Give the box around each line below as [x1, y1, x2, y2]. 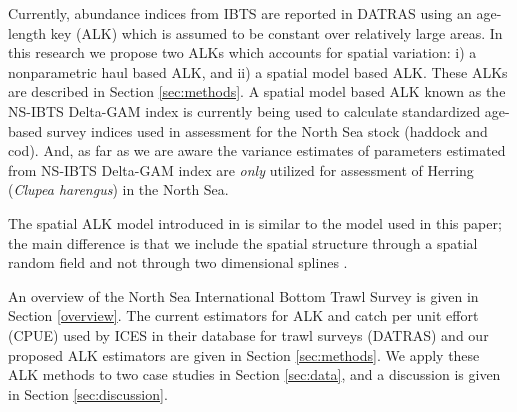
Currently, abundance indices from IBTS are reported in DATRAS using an [8, 3, 472, 23]
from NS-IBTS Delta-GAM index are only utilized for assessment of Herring [8, 159, 474, 180]
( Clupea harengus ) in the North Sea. [8, 179, 229, 200]
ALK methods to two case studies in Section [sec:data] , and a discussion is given [8, 364, 501, 385]
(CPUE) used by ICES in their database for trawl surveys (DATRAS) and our [8, 324, 489, 345]
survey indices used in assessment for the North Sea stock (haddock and [46, 120, 488, 141]
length [8, 22, 47, 43]
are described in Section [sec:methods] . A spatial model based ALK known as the [8, 81, 506, 102]
